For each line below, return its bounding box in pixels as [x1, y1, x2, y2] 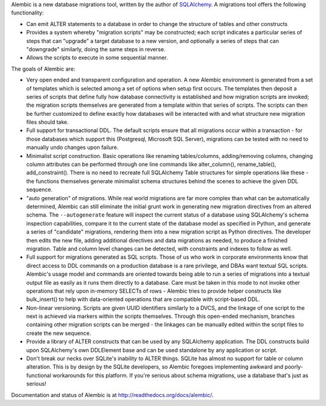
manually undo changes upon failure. [26, 144, 119, 151]
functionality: [11, 9, 44, 16]
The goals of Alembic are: [11, 65, 75, 72]
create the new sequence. [26, 329, 92, 337]
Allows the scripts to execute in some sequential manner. [26, 54, 168, 62]
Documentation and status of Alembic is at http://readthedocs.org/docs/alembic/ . [11, 391, 214, 398]
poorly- [284, 363, 303, 370]
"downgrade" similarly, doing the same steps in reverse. [26, 45, 166, 52]
